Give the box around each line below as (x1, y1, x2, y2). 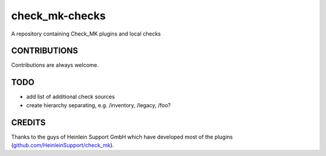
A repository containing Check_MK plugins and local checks (11, 30, 161, 37)
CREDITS (11, 117, 46, 128)
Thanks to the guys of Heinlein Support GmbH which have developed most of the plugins (11, 133, 233, 140)
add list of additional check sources (26, 93, 115, 101)
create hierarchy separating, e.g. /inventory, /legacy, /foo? (26, 101, 171, 108)
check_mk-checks (11, 9, 106, 22)
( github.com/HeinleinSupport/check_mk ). (11, 142, 114, 149)
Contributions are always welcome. (11, 61, 99, 69)
